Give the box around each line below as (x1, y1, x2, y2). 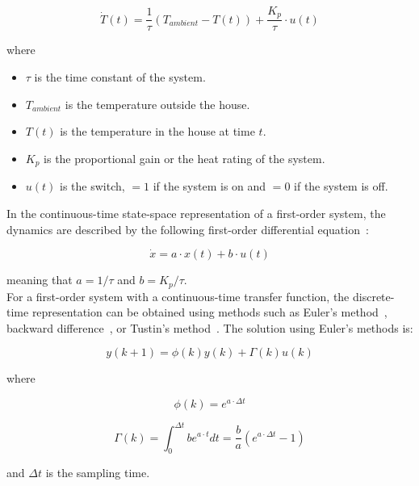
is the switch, (60, 178, 125, 195)
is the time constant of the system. (34, 69, 206, 86)
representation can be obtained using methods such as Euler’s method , (31, 304, 388, 321)
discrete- (352, 287, 395, 304)
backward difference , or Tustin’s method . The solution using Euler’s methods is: (6, 319, 413, 336)
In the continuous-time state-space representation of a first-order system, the (6, 204, 386, 221)
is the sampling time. (45, 464, 150, 481)
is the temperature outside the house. (65, 95, 250, 112)
